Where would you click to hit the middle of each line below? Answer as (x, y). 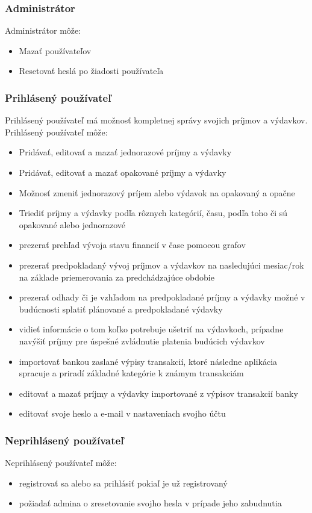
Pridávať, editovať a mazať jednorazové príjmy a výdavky (125, 152)
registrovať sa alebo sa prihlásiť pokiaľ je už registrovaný (123, 483)
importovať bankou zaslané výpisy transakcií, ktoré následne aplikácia (148, 361)
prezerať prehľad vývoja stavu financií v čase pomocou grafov (132, 245)
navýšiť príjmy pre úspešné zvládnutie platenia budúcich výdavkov (142, 340)
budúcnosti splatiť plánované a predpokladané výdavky (121, 309)
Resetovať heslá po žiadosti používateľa (91, 71)
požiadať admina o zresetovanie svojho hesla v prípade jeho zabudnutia (150, 503)
